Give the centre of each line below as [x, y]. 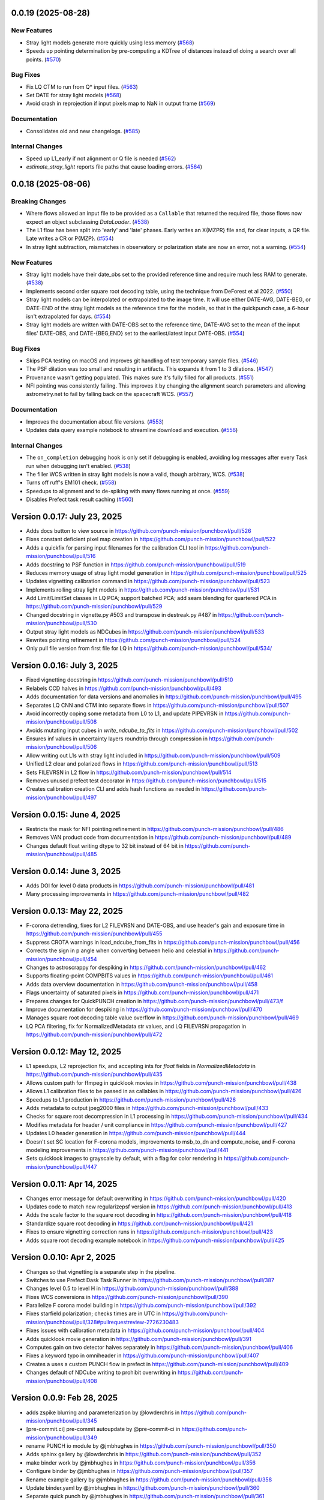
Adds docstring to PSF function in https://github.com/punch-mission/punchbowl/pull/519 [136, 565]
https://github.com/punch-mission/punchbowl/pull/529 [94, 607]
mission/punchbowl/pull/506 [61, 747]
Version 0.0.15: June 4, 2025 [66, 814]
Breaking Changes [39, 201]
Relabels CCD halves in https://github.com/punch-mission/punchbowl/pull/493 [124, 688]
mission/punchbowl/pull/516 [61, 556]
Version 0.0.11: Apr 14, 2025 [64, 1184]
